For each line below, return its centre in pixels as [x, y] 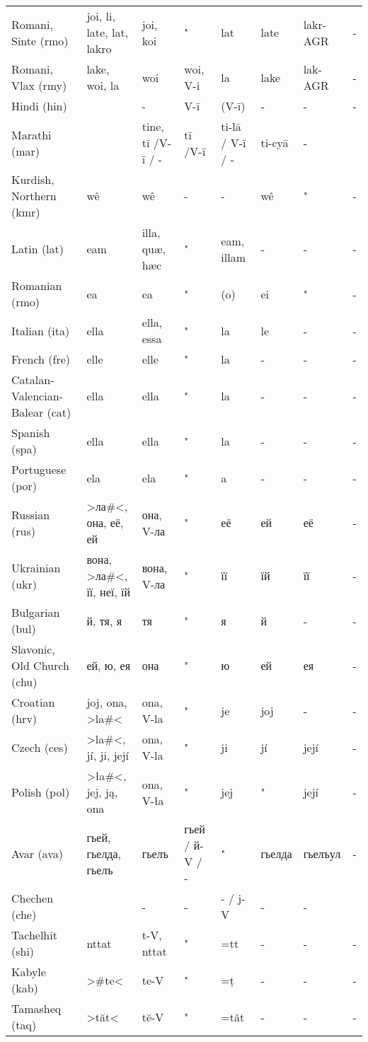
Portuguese [39, 469]
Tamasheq [36, 1008]
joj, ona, [107, 702]
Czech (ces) [40, 747]
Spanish [31, 433]
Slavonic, [33, 649]
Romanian [37, 285]
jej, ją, [102, 792]
